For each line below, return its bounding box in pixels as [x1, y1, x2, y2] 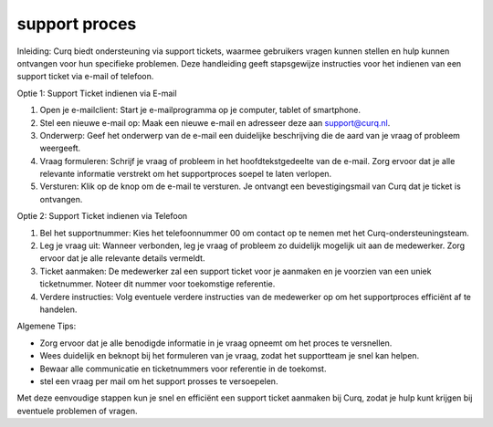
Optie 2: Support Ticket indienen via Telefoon [16, 211, 188, 222]
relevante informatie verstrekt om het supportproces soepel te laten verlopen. [39, 169, 332, 180]
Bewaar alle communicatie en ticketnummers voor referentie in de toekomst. [39, 363, 327, 374]
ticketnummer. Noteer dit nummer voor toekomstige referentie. [39, 278, 276, 289]
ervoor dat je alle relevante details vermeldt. [39, 253, 205, 264]
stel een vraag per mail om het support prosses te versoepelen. [39, 375, 278, 387]
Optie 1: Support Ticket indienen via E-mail [16, 88, 177, 99]
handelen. [39, 304, 78, 315]
